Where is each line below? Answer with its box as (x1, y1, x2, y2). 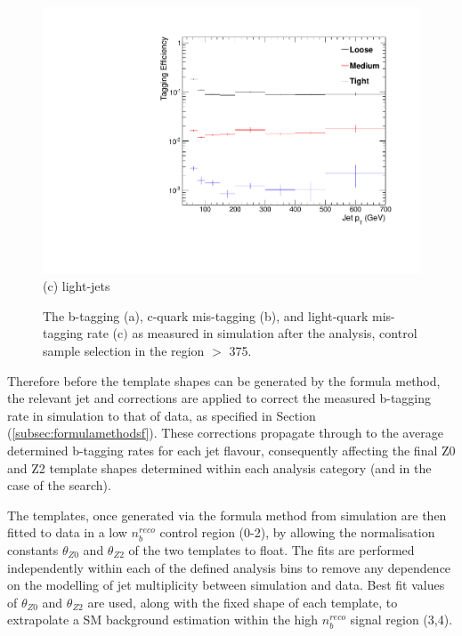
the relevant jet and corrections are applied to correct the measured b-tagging (7, 389, 432, 407)
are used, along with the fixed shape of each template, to (87, 592, 398, 611)
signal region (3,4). (350, 610, 453, 629)
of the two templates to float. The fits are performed (128, 540, 415, 559)
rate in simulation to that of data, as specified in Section (7, 406, 316, 424)
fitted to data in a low (7, 523, 127, 542)
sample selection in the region (43, 342, 205, 360)
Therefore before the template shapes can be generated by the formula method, (7, 371, 441, 390)
